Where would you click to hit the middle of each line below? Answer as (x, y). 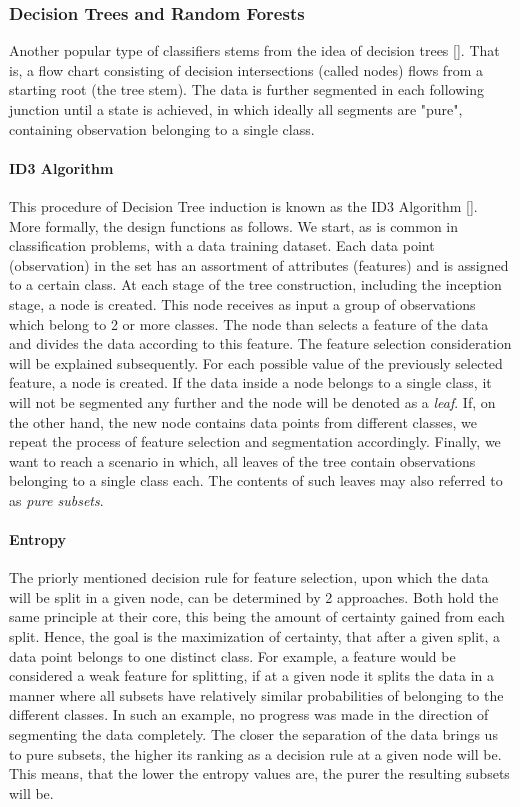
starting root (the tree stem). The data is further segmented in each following (246, 89)
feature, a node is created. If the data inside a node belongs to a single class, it (250, 382)
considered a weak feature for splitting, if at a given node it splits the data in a (251, 675)
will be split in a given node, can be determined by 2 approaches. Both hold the (254, 596)
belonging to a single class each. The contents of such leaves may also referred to (256, 480)
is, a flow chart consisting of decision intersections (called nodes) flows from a (246, 69)
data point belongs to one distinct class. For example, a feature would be (232, 655)
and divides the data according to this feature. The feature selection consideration (260, 343)
